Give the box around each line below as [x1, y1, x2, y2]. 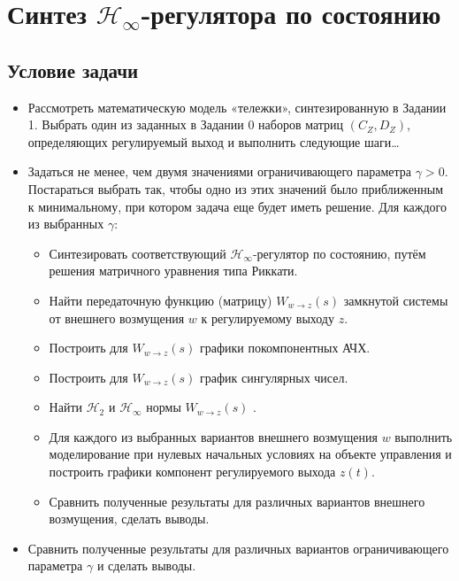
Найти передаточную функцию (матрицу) [49, 290, 272, 309]
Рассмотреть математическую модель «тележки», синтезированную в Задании [27, 97, 447, 116]
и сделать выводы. [96, 556, 196, 575]
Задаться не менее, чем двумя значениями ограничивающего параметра [27, 162, 412, 181]
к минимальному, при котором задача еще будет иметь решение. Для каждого [27, 197, 447, 215]
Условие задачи [7, 56, 139, 83]
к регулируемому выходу [201, 308, 334, 327]
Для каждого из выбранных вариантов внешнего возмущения [49, 427, 379, 445]
